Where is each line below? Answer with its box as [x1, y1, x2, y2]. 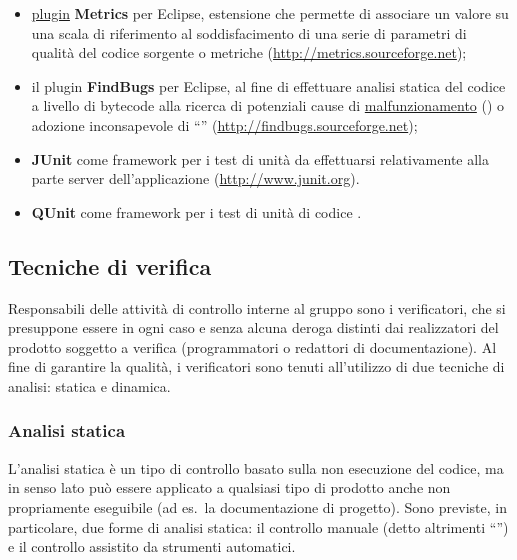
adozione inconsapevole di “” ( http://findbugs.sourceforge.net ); [31, 114, 418, 135]
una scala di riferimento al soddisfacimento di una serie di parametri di [31, 22, 467, 43]
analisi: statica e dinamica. [8, 375, 171, 396]
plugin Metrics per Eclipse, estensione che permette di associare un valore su [31, 3, 509, 23]
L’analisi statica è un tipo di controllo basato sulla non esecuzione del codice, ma [8, 457, 504, 478]
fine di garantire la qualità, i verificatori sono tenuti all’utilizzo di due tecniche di [8, 356, 505, 377]
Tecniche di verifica [8, 250, 212, 281]
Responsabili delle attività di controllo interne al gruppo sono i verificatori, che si [8, 297, 506, 318]
